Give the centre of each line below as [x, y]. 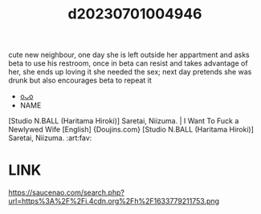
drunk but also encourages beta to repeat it [80, 80]
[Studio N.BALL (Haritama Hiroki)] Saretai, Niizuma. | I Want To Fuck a [124, 121]
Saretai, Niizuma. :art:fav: [50, 138]
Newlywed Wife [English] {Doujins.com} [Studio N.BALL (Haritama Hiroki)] [131, 130]
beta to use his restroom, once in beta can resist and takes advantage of [128, 63]
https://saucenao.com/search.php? [66, 192]
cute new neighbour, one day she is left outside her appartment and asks [129, 55]
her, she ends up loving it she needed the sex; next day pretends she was [130, 72]
